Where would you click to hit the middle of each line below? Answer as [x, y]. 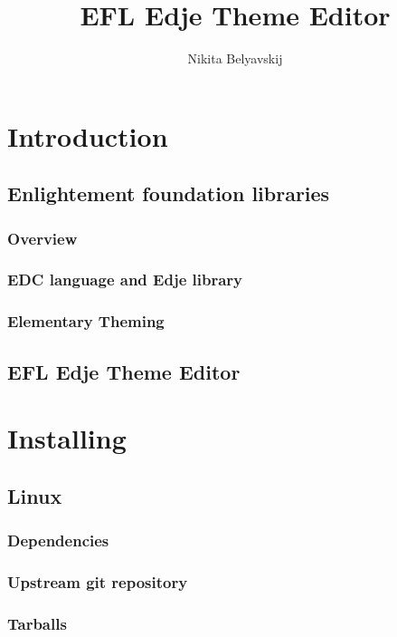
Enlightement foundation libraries [169, 193]
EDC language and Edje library [125, 280]
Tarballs [37, 623]
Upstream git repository [98, 581]
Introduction [88, 135]
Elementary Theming [86, 321]
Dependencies [58, 540]
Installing [67, 438]
